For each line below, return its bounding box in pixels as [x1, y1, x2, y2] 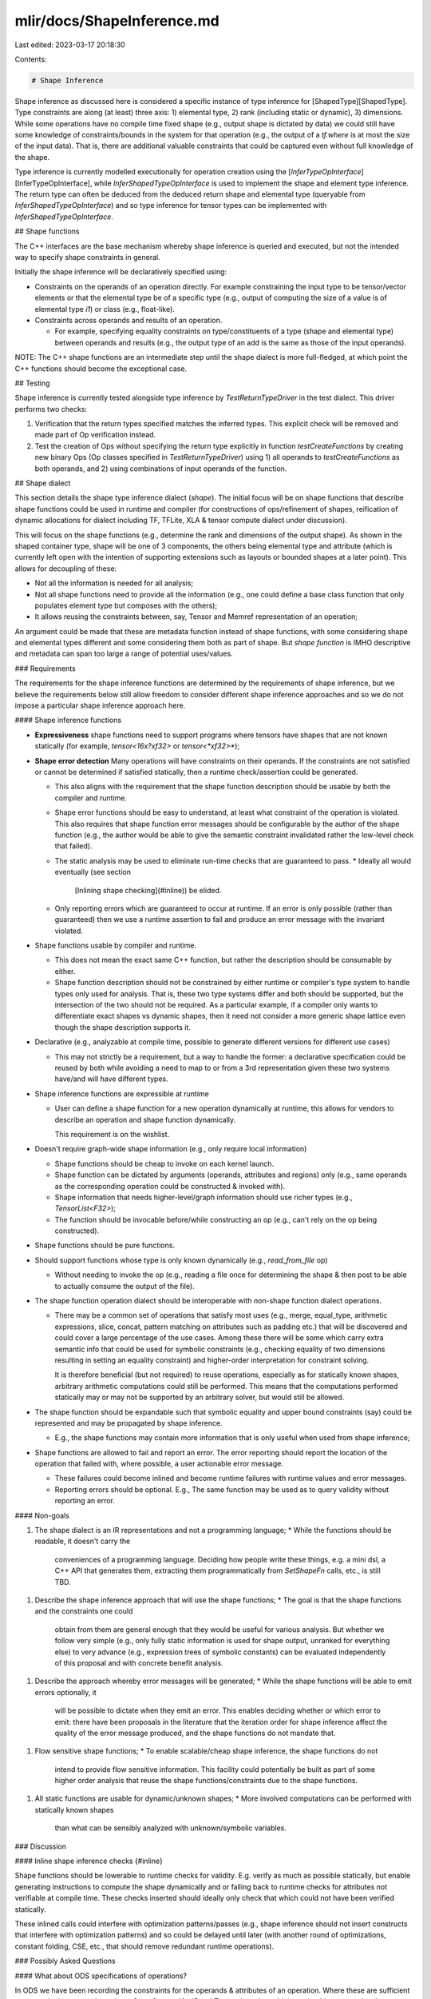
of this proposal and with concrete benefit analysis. [54, 1658, 223, 1667]
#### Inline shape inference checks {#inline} [14, 1856, 163, 1866]
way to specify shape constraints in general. [14, 252, 160, 261]
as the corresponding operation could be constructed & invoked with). [54, 1181, 286, 1191]
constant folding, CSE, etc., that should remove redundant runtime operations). [14, 1941, 275, 1951]
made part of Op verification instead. [34, 430, 156, 440]
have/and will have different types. [54, 1074, 168, 1083]
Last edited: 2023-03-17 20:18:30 [14, 40, 125, 50]
